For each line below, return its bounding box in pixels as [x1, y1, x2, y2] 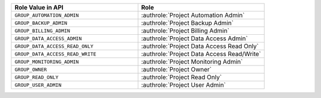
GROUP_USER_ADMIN [14, 81, 62, 88]
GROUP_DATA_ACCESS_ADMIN [14, 35, 82, 41]
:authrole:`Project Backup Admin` [141, 19, 234, 27]
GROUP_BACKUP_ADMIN [14, 19, 68, 26]
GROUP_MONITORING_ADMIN [14, 58, 79, 65]
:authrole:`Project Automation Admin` [141, 11, 245, 19]
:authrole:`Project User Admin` [141, 81, 226, 89]
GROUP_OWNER [14, 66, 47, 73]
